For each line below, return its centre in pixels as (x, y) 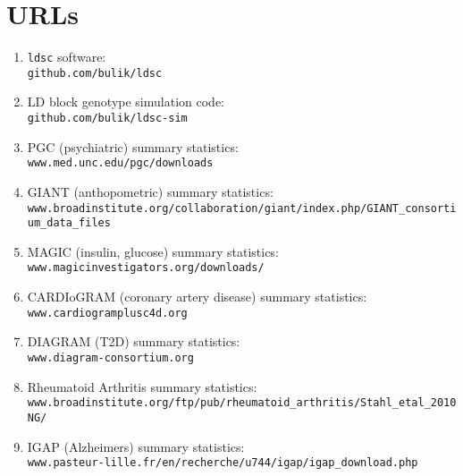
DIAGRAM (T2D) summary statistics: (134, 341)
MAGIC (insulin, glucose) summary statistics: (153, 251)
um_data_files (69, 223)
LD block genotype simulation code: (126, 102)
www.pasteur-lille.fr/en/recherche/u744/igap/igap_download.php (223, 463)
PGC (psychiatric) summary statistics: (133, 146)
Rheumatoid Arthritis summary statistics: (142, 386)
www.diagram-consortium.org (110, 357)
